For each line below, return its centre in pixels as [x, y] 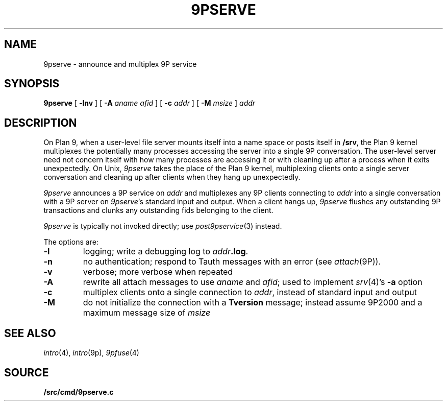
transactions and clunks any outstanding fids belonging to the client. [158, 210]
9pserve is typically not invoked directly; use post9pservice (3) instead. [163, 226]
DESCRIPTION [41, 123]
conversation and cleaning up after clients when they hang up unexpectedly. [172, 177]
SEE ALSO [30, 333]
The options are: [71, 242]
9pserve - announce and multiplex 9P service [120, 64]
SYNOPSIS [32, 84]
